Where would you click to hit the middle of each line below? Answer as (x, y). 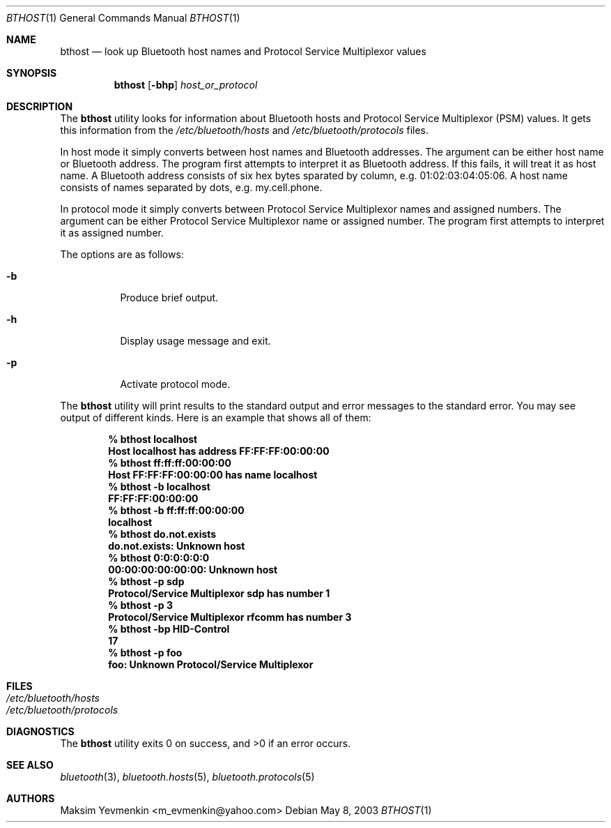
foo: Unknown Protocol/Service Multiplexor (211, 664)
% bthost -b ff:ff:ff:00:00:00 (176, 510)
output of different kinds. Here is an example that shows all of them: (216, 417)
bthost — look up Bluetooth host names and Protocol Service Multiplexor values (243, 51)
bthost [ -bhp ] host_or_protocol (186, 85)
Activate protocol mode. (175, 384)
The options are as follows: (122, 254)
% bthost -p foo (145, 653)
